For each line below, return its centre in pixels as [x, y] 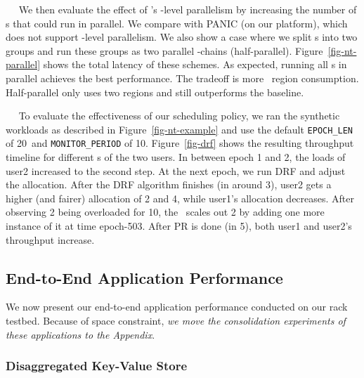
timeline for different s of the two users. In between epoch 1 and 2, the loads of [176, 157]
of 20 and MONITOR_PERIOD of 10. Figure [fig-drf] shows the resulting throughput [180, 143]
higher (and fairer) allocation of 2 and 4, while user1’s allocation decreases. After [180, 198]
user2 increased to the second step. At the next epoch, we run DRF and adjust [176, 170]
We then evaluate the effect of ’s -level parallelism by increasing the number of [188, 9]
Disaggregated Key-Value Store [97, 366]
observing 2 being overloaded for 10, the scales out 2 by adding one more [165, 212]
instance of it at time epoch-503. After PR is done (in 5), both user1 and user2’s [179, 226]
